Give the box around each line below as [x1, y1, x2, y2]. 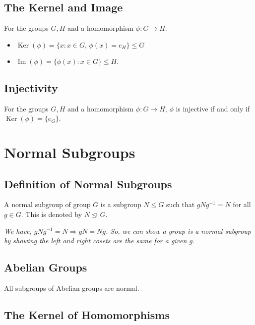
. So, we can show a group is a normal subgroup [105, 225, 251, 236]
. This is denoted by [21, 209, 82, 219]
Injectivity [4, 80, 58, 95]
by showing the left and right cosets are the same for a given [4, 235, 187, 246]
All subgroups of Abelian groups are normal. [4, 282, 139, 293]
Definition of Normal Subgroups [4, 176, 172, 191]
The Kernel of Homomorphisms [4, 307, 170, 322]
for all [233, 199, 251, 210]
